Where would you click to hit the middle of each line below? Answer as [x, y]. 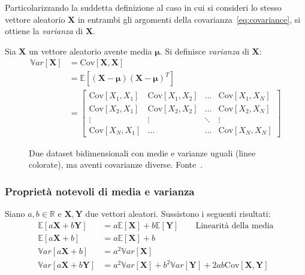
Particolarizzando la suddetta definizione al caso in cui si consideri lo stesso [143, 7]
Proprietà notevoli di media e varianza [100, 191]
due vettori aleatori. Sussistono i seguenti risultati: [178, 213]
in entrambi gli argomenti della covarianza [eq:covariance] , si [189, 19]
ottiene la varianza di [44, 31]
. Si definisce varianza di [204, 51]
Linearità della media [235, 226]
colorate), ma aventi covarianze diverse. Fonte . [116, 164]
